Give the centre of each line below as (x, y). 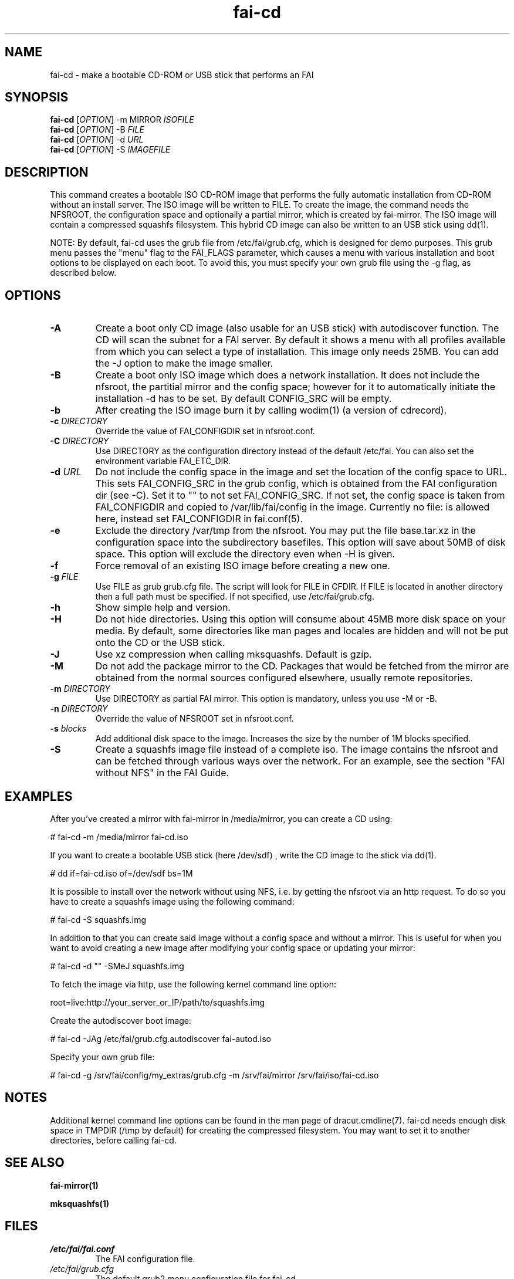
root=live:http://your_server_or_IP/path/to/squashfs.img (158, 1002)
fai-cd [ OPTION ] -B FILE (97, 130)
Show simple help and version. (163, 608)
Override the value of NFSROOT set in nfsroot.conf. (195, 719)
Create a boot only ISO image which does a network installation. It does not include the (288, 375)
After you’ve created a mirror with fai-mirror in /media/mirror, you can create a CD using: (221, 818)
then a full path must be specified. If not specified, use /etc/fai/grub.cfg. (235, 597)
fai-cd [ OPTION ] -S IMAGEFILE (110, 150)
